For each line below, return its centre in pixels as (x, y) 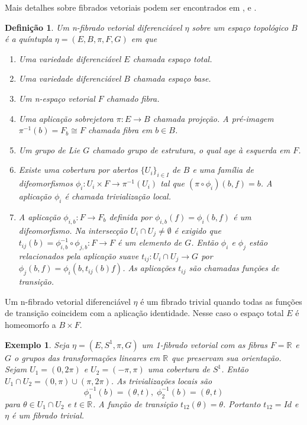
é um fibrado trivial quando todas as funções (221, 301)
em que (144, 39)
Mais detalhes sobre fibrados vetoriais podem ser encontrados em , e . (131, 7)
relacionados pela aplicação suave (79, 255)
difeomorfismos (46, 183)
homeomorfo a (30, 325)
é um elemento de (150, 242)
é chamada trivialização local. (118, 196)
